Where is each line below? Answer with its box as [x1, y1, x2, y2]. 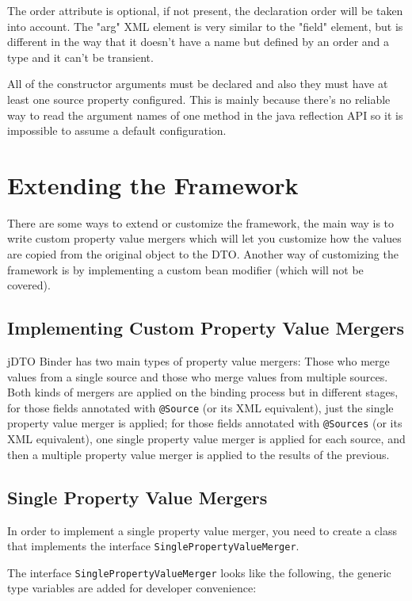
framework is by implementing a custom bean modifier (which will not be [7, 261, 364, 278]
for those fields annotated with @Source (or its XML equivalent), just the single [7, 399, 394, 415]
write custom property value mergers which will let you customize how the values [7, 230, 402, 247]
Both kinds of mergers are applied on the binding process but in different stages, [7, 384, 399, 400]
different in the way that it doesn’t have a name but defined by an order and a [7, 33, 390, 50]
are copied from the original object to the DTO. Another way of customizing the [7, 246, 399, 262]
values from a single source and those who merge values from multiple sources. [7, 368, 388, 385]
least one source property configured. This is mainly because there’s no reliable [7, 90, 391, 107]
